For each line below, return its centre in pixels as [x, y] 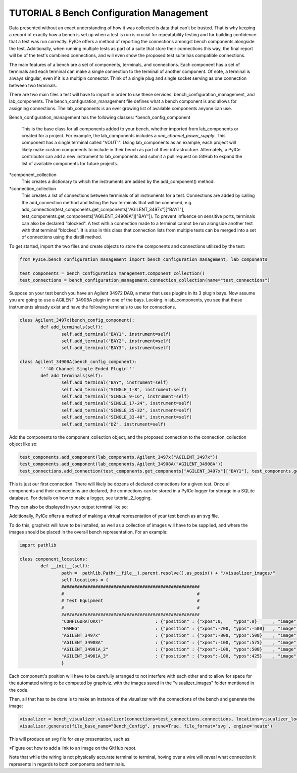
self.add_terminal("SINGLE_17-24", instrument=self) [126, 403]
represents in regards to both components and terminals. [67, 764]
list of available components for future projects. [70, 163]
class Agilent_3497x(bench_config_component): [77, 320]
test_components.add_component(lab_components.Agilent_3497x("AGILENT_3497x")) [119, 457]
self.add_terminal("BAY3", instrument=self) [116, 348]
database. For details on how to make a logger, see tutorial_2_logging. [80, 498]
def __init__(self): [65, 566]
